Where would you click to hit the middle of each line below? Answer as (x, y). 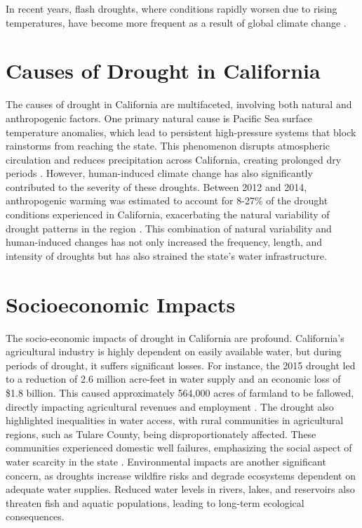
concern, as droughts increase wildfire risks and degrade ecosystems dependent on (181, 475)
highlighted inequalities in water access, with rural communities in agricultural (175, 420)
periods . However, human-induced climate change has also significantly (159, 173)
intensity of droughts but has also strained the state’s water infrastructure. (166, 255)
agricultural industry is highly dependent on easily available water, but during (174, 351)
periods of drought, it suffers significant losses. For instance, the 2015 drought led (181, 365)
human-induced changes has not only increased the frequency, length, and (164, 242)
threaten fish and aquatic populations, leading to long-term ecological (155, 502)
